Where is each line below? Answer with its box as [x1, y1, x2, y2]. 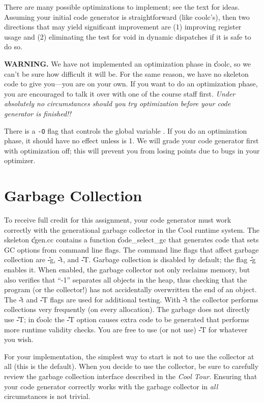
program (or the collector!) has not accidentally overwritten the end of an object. [4, 284, 257, 295]
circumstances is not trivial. [4, 391, 91, 401]
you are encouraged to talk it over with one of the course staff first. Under [4, 88, 236, 99]
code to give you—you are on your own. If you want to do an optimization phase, [4, 78, 258, 89]
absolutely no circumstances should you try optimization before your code [4, 98, 231, 109]
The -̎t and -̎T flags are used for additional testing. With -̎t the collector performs [4, 294, 258, 304]
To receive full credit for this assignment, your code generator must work [4, 214, 231, 225]
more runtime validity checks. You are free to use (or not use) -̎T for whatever [4, 324, 248, 334]
